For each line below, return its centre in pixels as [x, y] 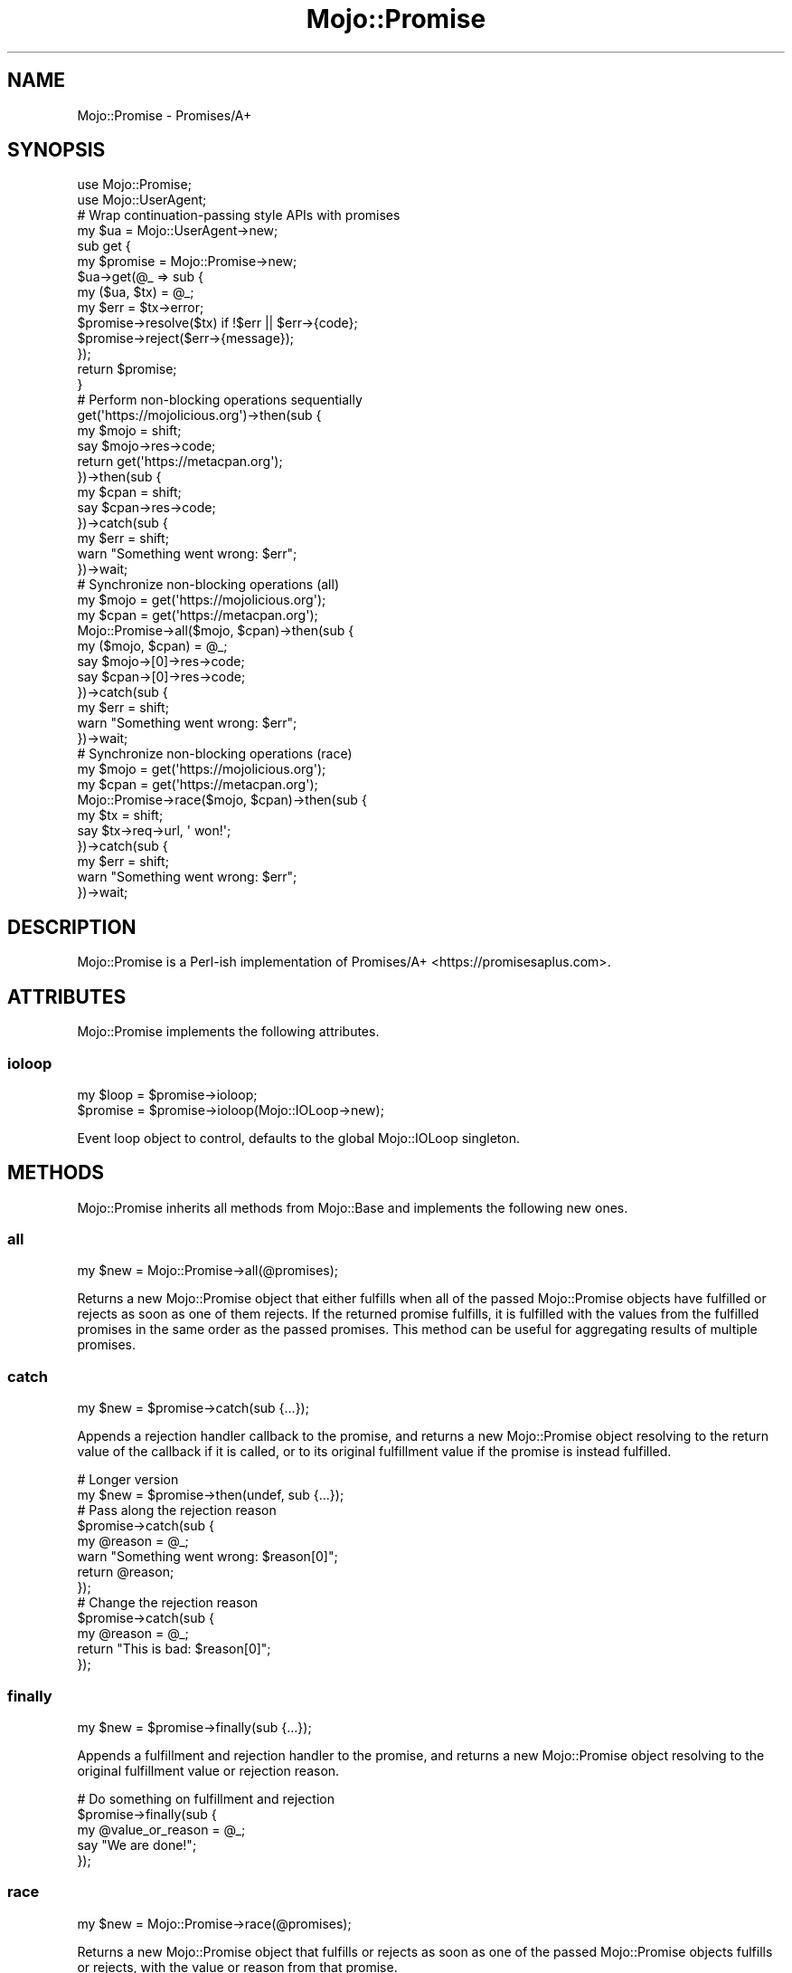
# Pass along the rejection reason [177, 1511]
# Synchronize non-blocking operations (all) [208, 585]
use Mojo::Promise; [134, 185]
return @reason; [126, 1572]
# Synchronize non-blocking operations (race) [215, 754]
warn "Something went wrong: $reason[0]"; [207, 1557]
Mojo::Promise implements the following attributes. [228, 1032]
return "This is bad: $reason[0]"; [174, 1649]
